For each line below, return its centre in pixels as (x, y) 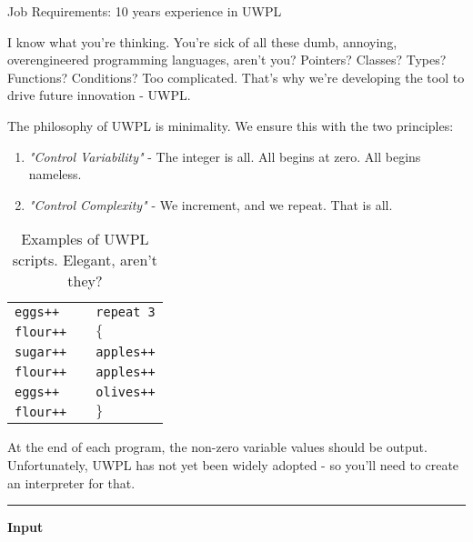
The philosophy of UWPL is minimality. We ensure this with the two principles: (231, 125)
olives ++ (126, 392)
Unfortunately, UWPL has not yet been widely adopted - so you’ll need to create (233, 464)
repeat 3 (126, 312)
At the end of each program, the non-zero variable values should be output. (217, 447)
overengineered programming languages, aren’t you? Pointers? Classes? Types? (227, 60)
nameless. (55, 174)
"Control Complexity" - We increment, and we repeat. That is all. (211, 204)
